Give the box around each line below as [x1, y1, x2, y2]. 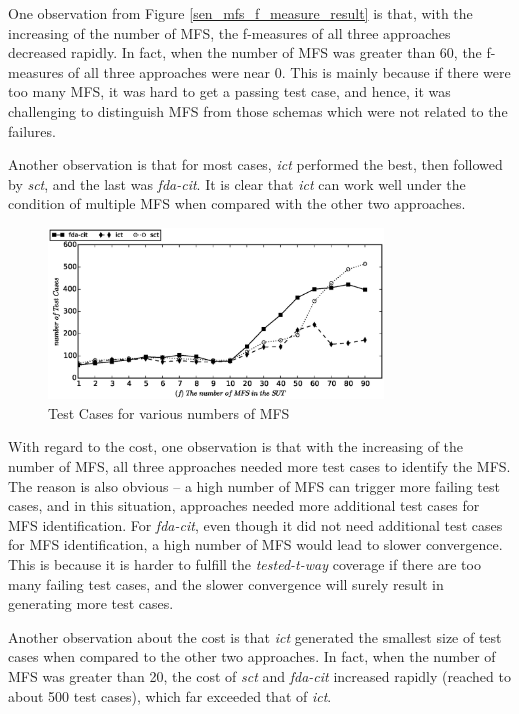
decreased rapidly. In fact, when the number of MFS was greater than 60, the [8, 42, 482, 63]
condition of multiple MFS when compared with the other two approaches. [8, 193, 466, 214]
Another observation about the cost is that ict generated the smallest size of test [8, 626, 502, 647]
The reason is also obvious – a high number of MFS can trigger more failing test [8, 475, 500, 496]
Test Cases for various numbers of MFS [48, 402, 290, 423]
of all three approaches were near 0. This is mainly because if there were [68, 61, 511, 82]
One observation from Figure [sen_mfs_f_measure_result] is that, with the [8, 3, 473, 23]
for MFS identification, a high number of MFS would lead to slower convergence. [8, 534, 503, 555]
